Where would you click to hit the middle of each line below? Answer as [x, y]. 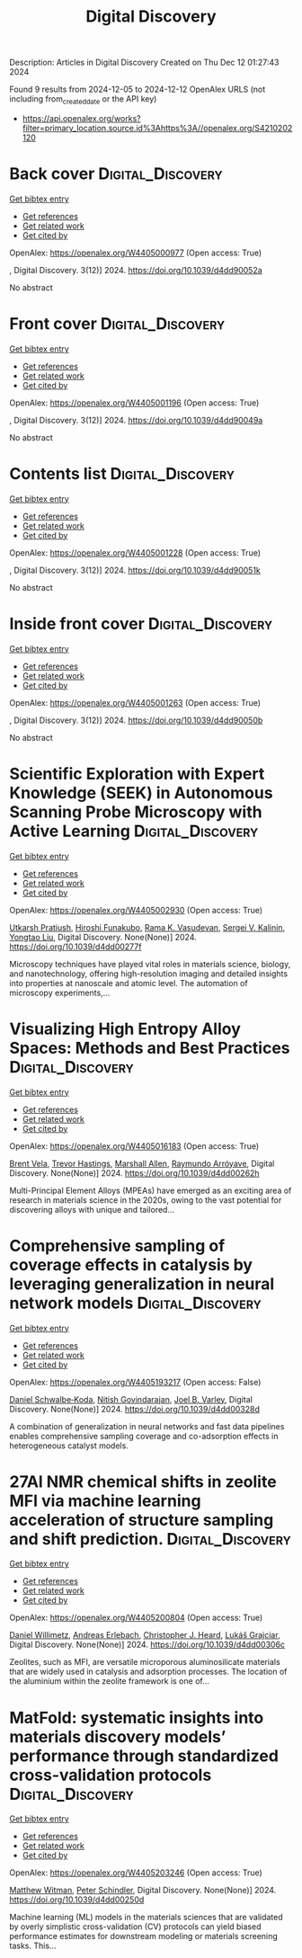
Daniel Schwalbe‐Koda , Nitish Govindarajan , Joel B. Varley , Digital [131, 1399]
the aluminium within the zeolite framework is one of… [109, 1681]
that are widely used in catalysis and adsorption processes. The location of [148, 1672]
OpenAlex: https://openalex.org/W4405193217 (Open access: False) [135, 1382]
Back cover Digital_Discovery [116, 174]
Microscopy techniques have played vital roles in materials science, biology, [150, 964]
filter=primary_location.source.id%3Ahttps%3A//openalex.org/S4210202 [157, 128]
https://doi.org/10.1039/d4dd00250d [77, 1900]
